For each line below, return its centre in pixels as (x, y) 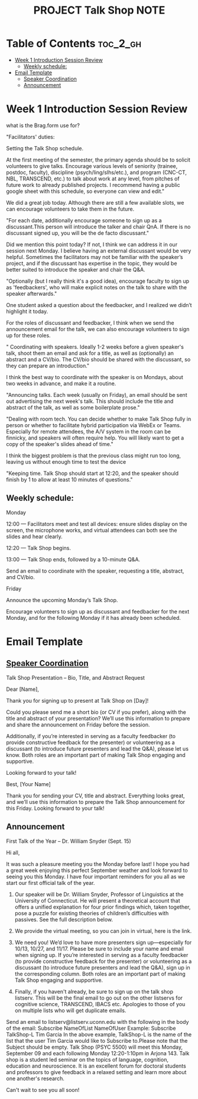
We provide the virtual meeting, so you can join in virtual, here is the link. (103, 931)
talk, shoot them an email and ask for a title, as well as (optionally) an (90, 353)
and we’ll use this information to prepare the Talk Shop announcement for (95, 801)
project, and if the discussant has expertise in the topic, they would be (92, 263)
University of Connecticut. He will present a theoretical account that (97, 900)
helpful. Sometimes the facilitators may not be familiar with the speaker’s (95, 257)
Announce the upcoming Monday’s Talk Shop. (62, 600)
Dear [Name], (23, 689)
